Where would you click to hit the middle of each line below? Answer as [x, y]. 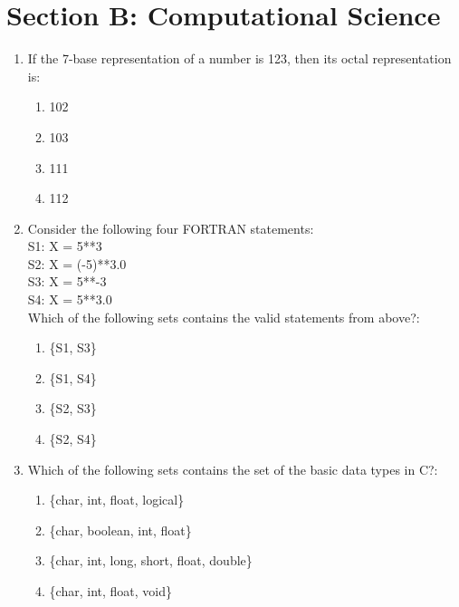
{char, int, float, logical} [117, 500]
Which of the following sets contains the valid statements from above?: [224, 317]
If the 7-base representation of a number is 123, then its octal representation [239, 58]
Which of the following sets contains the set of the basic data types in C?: [233, 469]
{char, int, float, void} [110, 591]
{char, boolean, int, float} [120, 530]
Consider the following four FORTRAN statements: [171, 228]
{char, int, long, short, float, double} [151, 560]
